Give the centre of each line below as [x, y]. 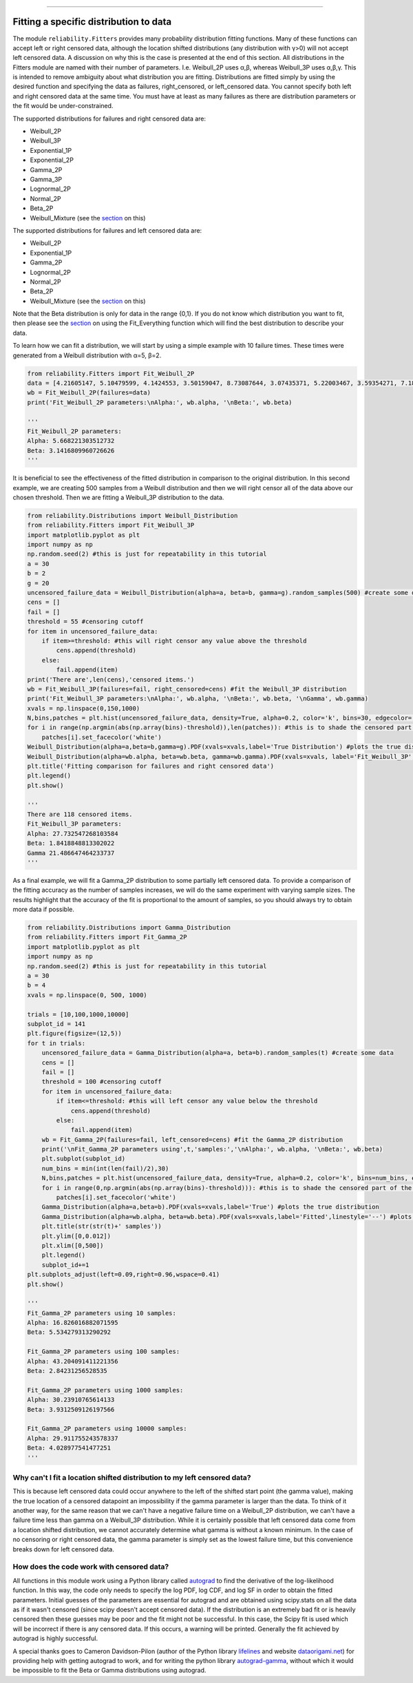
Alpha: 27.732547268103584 [73, 834]
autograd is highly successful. [55, 1638]
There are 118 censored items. [80, 814]
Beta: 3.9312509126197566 [71, 1409]
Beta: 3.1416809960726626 [71, 450]
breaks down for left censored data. [64, 1549]
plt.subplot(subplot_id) [84, 1159]
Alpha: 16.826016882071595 [73, 1323]
